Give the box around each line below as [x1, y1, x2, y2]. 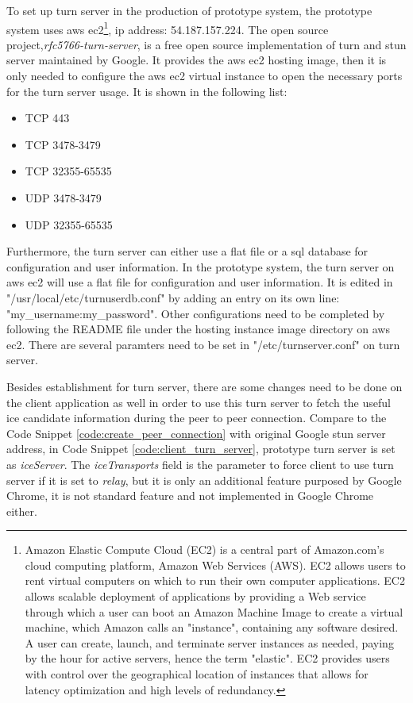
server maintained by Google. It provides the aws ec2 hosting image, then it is [6, 52, 387, 68]
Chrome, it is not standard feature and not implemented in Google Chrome [6, 487, 374, 504]
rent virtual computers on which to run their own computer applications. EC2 [25, 572, 405, 589]
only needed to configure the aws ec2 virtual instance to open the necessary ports [6, 67, 403, 84]
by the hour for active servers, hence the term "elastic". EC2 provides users [25, 650, 390, 667]
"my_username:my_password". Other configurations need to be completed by [6, 305, 385, 321]
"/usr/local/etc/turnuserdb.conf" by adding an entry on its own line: [6, 289, 340, 305]
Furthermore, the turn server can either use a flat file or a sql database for [6, 243, 369, 259]
